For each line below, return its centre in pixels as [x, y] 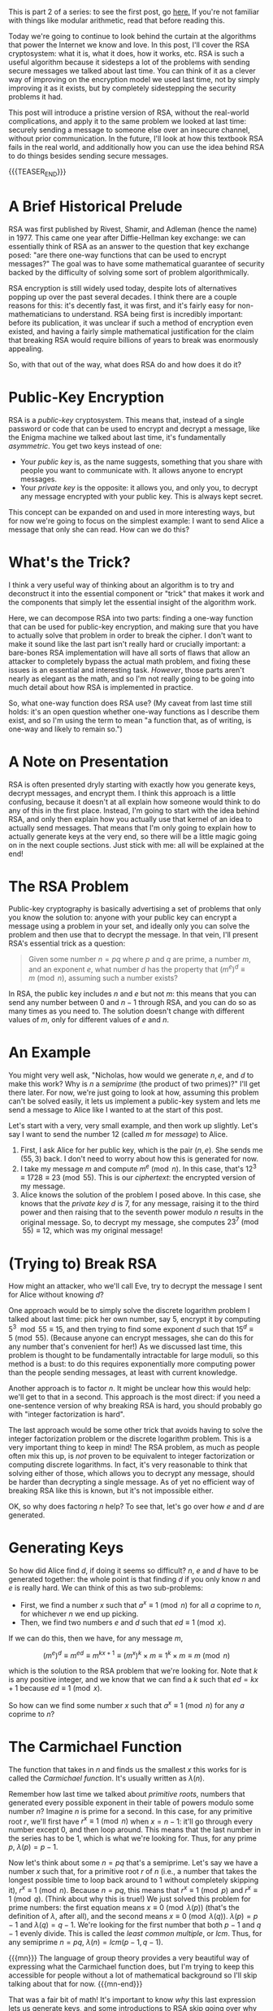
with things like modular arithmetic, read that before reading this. [117, 20]
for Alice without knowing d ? [56, 1295]
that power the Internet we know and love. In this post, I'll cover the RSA [129, 45]
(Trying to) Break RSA [83, 1264]
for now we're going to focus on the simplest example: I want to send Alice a [136, 520]
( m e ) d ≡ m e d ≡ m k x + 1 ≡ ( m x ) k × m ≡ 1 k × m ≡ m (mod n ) [136, 1654]
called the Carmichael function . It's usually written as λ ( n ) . [106, 1778]
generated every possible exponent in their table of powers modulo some [131, 1802]
